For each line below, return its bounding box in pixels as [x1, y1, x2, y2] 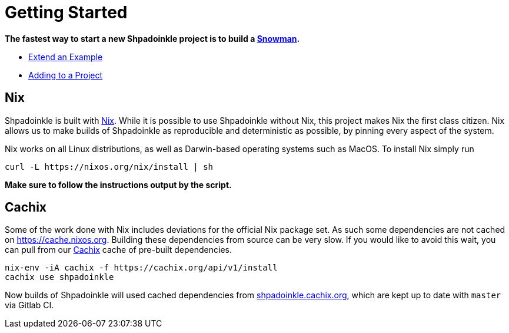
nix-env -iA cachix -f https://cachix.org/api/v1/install [5, 263, 278, 273]
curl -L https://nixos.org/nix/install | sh [5, 161, 214, 172]
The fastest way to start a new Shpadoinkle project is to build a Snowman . [5, 33, 300, 44]
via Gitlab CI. [5, 300, 54, 311]
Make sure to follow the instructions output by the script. [5, 179, 232, 190]
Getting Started [5, 2, 128, 22]
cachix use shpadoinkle [5, 272, 114, 282]
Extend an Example [28, 51, 103, 62]
